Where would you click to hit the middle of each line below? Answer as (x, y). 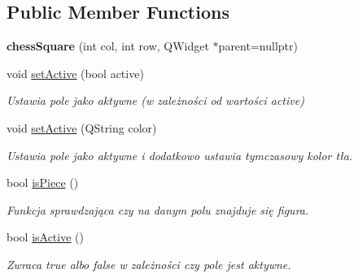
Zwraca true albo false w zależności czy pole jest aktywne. (149, 264)
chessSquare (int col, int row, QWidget (108, 46)
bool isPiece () (43, 182)
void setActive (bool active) (75, 73)
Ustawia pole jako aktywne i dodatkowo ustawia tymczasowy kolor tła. (180, 155)
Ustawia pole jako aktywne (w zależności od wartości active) (155, 100)
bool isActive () (45, 237)
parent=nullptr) (258, 46)
